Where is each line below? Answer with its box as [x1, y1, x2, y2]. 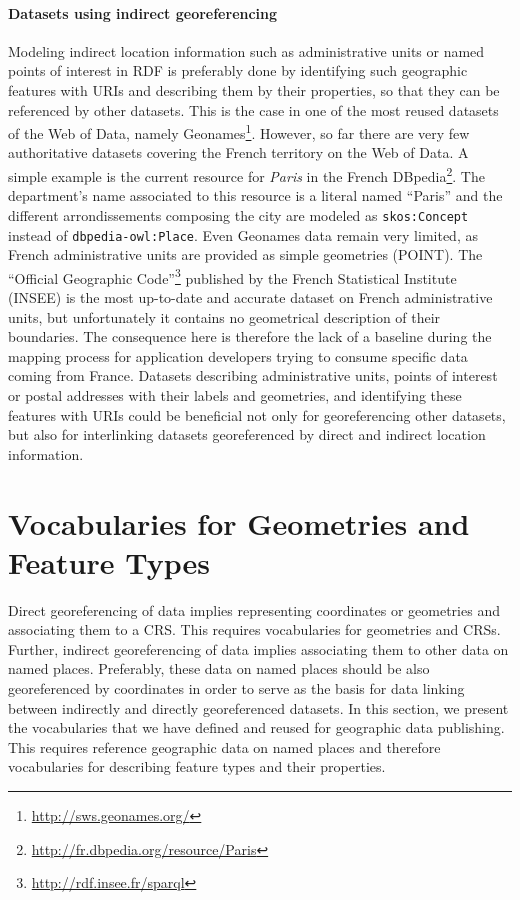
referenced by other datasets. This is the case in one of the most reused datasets [8, 99, 499, 120]
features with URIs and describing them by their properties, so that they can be [8, 79, 500, 100]
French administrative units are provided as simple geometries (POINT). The [8, 244, 483, 265]
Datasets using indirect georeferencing [8, 2, 278, 23]
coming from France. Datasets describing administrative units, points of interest [8, 365, 498, 386]
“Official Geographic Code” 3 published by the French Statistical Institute [8, 264, 457, 288]
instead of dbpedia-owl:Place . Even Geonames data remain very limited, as [8, 224, 478, 245]
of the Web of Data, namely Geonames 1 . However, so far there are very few [8, 120, 470, 143]
